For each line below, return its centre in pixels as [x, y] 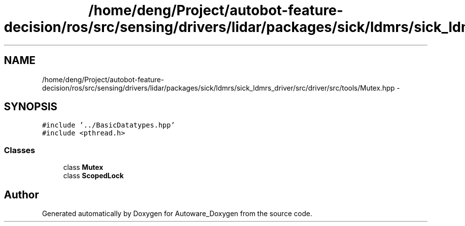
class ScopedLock [94, 176]
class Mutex [83, 167]
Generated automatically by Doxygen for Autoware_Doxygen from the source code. [177, 214]
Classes [20, 150]
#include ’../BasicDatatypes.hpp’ [109, 125]
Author [21, 194]
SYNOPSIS [31, 107]
